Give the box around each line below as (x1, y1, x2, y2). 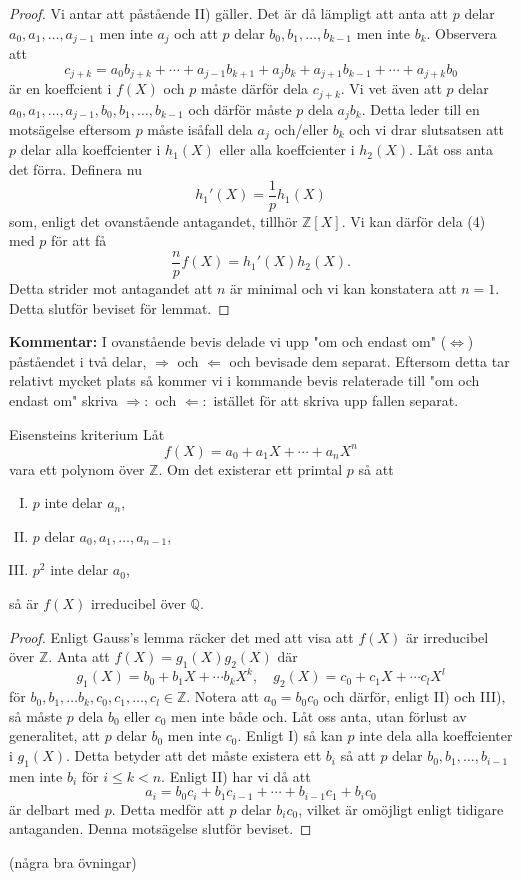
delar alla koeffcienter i (20, 139, 161, 160)
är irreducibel (406, 626, 489, 647)
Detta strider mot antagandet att (9, 277, 213, 298)
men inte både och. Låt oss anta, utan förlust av (171, 705, 467, 726)
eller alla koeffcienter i (219, 139, 355, 160)
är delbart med (9, 798, 101, 819)
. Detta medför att (111, 798, 225, 819)
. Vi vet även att (340, 78, 442, 99)
